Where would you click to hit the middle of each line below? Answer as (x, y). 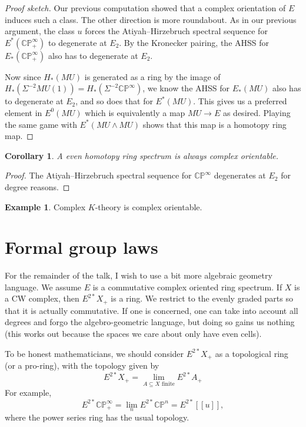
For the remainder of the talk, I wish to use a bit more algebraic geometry (139, 275)
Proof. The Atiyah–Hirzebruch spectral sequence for (98, 175)
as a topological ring (252, 353)
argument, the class (40, 31)
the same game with (41, 124)
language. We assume (43, 287)
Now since (23, 76)
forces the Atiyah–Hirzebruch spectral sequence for (176, 31)
